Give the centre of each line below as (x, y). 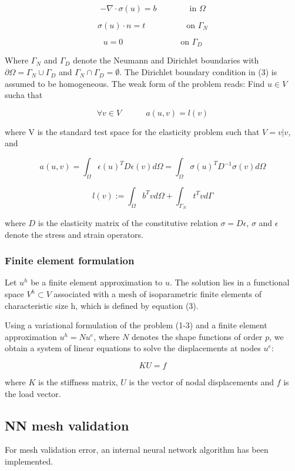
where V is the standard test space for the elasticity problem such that (132, 131)
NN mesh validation (67, 425)
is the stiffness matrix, (78, 381)
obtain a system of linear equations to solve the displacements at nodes (133, 348)
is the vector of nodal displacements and (202, 381)
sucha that (24, 95)
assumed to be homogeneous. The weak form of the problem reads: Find (135, 83)
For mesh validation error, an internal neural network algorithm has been (137, 450)
